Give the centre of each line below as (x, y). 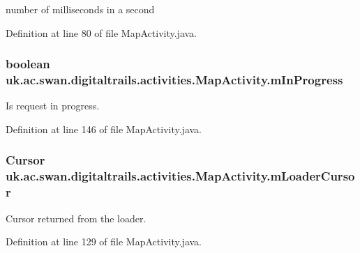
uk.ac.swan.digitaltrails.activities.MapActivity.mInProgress (174, 80)
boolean (28, 64)
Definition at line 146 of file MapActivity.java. (104, 129)
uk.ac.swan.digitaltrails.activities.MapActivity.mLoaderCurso (180, 176)
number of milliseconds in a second (80, 9)
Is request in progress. (53, 106)
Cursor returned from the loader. (76, 218)
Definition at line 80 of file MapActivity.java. (102, 32)
